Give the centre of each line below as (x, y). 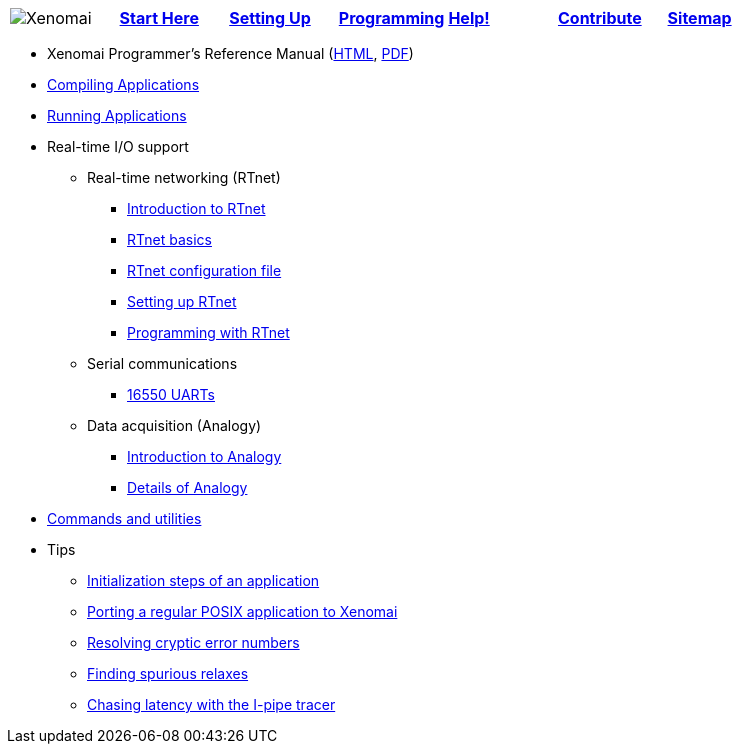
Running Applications (117, 115)
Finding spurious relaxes (168, 673)
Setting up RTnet (182, 301)
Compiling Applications (123, 84)
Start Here (159, 18)
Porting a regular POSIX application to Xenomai (242, 611)
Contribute (599, 18)
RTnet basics (169, 239)
